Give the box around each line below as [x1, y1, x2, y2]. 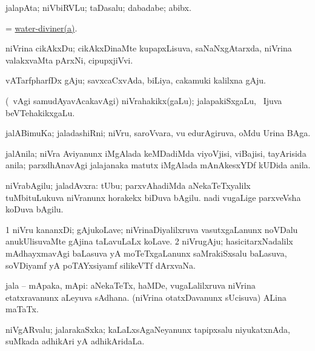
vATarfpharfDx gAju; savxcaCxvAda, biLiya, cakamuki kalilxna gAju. [5, 74, 266, 87]
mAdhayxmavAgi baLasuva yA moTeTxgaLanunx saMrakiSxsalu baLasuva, [5, 246, 287, 259]
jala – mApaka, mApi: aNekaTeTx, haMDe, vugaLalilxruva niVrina [5, 279, 256, 292]
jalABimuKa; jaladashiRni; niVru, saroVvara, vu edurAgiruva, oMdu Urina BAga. [5, 126, 311, 139]
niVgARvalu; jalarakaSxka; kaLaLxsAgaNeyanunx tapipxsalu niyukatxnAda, [5, 323, 290, 335]
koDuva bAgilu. [5, 203, 64, 215]
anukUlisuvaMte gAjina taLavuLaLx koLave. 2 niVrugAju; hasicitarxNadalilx [5, 235, 293, 248]
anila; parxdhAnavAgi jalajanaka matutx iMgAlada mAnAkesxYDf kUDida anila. [5, 159, 311, 171]
